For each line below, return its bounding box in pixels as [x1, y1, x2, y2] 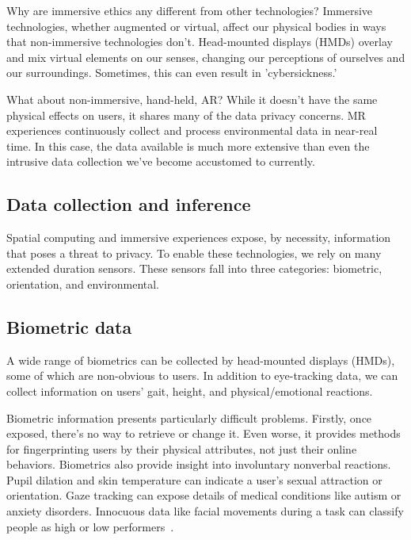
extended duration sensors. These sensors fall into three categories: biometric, [6, 260, 382, 277]
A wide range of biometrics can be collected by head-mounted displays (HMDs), [6, 351, 395, 368]
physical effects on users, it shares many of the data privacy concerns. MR [6, 106, 366, 123]
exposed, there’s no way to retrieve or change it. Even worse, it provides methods [6, 425, 401, 442]
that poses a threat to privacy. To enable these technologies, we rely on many [6, 244, 382, 261]
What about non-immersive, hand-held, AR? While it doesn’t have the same [6, 90, 378, 107]
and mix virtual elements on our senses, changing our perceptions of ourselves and [6, 48, 405, 65]
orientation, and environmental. [6, 275, 160, 292]
